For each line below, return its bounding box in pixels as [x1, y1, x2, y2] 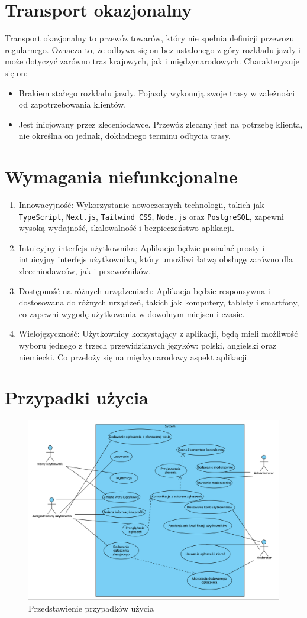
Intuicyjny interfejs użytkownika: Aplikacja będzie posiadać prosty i [18, 241, 265, 253]
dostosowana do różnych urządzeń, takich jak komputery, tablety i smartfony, [18, 296, 299, 308]
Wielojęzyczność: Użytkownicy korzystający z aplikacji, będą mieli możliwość [18, 327, 298, 340]
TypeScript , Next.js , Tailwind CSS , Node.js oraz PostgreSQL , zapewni [18, 210, 284, 222]
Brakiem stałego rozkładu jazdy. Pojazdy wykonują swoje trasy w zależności [18, 86, 295, 99]
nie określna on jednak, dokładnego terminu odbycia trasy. [18, 129, 231, 142]
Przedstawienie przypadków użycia [28, 601, 154, 614]
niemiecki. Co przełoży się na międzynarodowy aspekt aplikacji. [18, 350, 250, 363]
